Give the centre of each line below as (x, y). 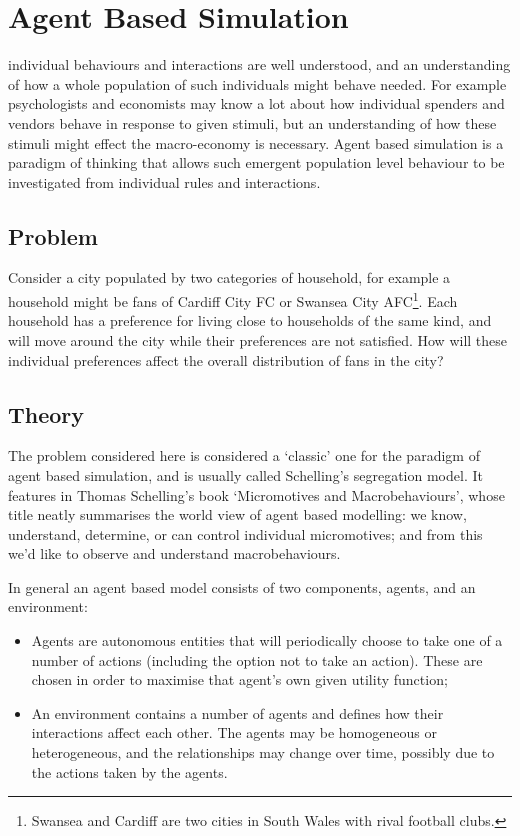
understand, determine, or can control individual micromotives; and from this (245, 533)
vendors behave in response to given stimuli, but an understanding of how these (252, 122)
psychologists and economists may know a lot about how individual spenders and (256, 103)
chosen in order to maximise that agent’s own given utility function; (239, 679)
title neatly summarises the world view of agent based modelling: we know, (237, 514)
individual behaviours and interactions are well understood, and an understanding (259, 64)
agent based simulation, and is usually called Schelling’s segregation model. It (245, 474)
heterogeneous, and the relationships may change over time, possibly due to (263, 752)
